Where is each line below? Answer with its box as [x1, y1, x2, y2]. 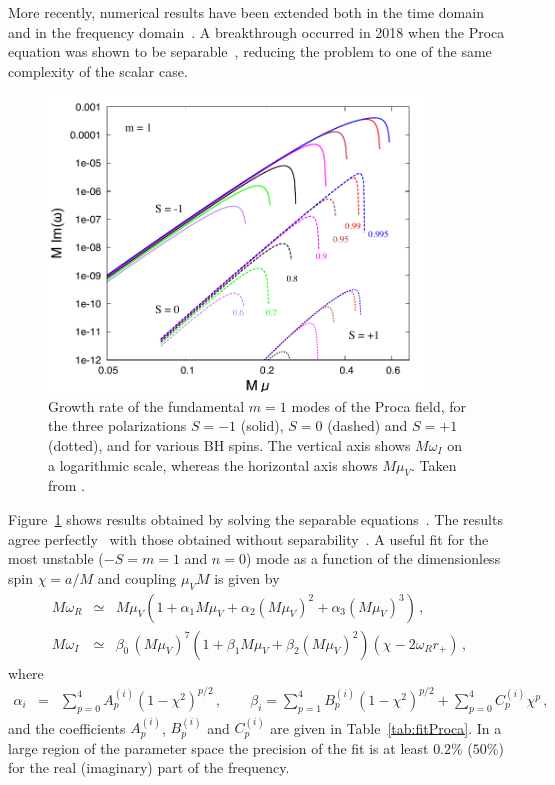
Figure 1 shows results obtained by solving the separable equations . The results [8, 508, 503, 529]
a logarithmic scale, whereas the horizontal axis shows [48, 454, 378, 475]
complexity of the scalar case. [8, 60, 188, 81]
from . [48, 475, 86, 496]
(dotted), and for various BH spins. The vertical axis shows [48, 435, 411, 455]
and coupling [97, 567, 177, 588]
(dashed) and [327, 415, 408, 436]
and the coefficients [8, 717, 126, 738]
